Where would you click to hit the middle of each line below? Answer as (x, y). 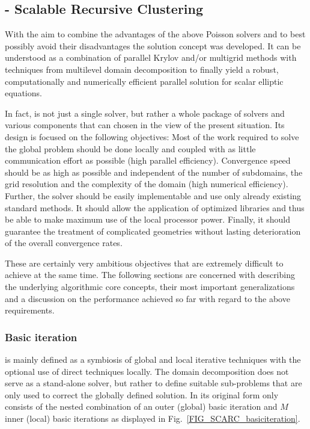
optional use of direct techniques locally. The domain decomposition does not (147, 371)
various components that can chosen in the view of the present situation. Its (145, 125)
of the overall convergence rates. (64, 243)
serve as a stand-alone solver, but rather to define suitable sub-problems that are (153, 383)
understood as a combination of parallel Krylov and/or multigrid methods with (151, 57)
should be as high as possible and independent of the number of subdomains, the (154, 172)
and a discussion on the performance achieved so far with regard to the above (147, 298)
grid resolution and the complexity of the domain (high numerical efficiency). (147, 184)
